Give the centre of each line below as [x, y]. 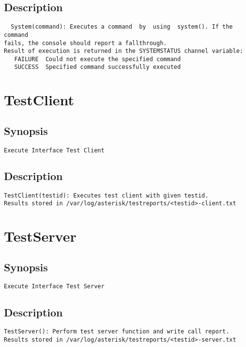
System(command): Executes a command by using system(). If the [122, 27]
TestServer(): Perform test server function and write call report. [117, 332]
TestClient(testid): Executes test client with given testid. [106, 195]
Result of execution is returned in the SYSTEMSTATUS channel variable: [123, 51]
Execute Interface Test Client [54, 150]
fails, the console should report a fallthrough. [85, 43]
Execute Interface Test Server [54, 287]
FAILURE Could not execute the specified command [98, 59]
